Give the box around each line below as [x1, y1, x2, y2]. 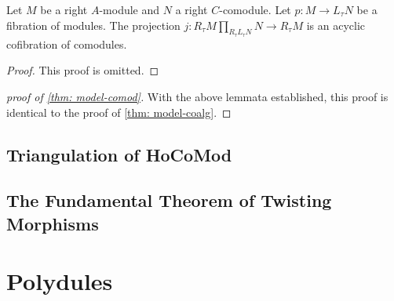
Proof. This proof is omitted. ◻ [6, 62, 159, 78]
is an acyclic [306, 16, 365, 33]
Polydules [6, 265, 113, 297]
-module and [99, 2, 160, 17]
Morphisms [6, 211, 99, 235]
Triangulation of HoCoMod [6, 142, 232, 166]
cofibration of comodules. [6, 35, 127, 52]
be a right [40, 2, 88, 17]
